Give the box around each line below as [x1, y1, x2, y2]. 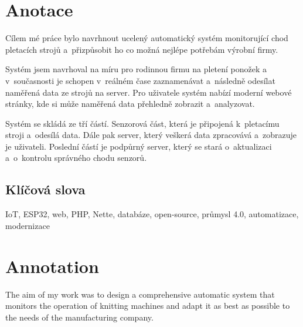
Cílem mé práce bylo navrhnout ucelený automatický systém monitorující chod [5, 32, 288, 44]
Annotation [5, 254, 99, 278]
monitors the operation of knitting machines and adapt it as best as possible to [5, 299, 290, 312]
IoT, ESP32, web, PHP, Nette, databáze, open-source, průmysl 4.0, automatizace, [5, 208, 299, 220]
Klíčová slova [5, 180, 86, 198]
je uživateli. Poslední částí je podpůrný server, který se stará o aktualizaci [5, 140, 272, 152]
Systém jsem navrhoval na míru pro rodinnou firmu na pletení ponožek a [5, 63, 267, 75]
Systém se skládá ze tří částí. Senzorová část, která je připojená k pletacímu [5, 117, 280, 129]
